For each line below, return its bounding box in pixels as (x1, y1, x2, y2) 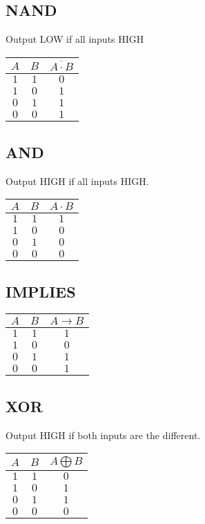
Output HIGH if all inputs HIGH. (6, 173, 149, 188)
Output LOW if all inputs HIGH (6, 32, 144, 46)
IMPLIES (6, 280, 76, 302)
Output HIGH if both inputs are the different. (6, 427, 201, 442)
